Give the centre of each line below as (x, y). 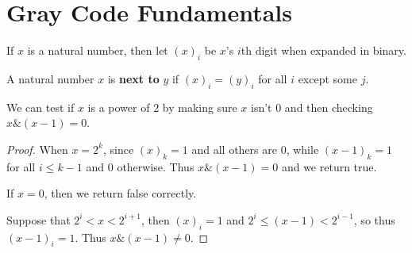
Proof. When (37, 149)
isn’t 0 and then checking (312, 107)
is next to (133, 78)
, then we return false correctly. (120, 193)
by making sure (200, 107)
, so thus (374, 219)
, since (118, 149)
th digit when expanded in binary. (323, 50)
